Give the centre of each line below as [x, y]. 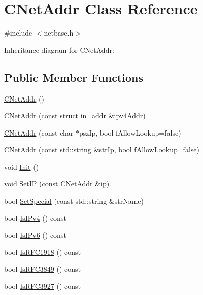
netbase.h [59, 33]
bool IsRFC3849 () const [43, 269]
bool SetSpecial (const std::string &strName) [74, 201]
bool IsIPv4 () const [35, 218]
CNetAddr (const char [39, 132]
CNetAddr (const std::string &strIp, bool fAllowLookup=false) [102, 150]
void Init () [22, 166]
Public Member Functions [74, 77]
